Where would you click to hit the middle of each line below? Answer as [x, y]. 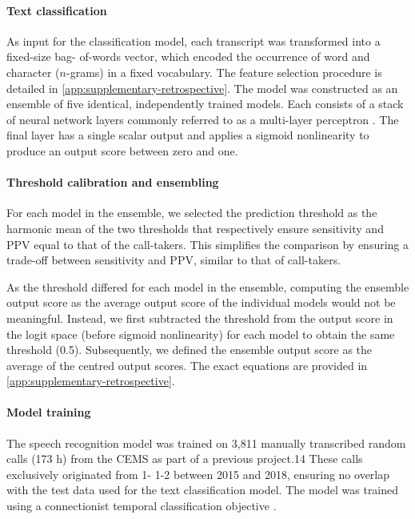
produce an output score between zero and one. [122, 150]
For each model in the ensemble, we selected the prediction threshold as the [192, 213]
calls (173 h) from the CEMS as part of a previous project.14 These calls [185, 459]
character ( [33, 72]
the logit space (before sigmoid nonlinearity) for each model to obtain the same [201, 334]
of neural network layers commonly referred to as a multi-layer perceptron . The [203, 119]
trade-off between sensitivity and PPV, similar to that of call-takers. [174, 260]
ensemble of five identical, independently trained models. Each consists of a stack [205, 104]
